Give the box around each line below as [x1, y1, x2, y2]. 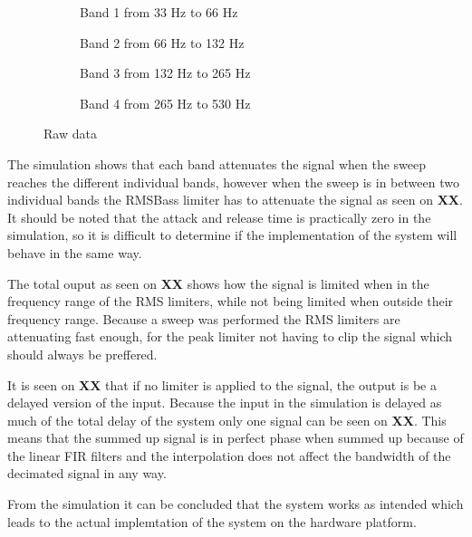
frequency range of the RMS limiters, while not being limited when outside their [7, 292, 454, 311]
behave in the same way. [7, 243, 142, 262]
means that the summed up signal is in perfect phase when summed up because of [7, 428, 464, 447]
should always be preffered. [7, 344, 158, 363]
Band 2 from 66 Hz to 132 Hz [80, 33, 245, 52]
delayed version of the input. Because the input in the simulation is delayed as [7, 393, 442, 412]
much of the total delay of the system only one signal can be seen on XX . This [7, 410, 447, 429]
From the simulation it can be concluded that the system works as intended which [7, 494, 464, 513]
